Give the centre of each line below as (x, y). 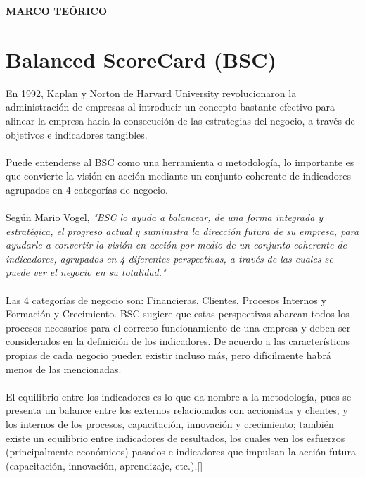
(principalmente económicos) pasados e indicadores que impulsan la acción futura (181, 452)
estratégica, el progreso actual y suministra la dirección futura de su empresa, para (182, 231)
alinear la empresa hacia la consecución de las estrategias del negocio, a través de (180, 120)
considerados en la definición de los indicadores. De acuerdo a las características (178, 341)
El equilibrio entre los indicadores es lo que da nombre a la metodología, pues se (179, 396)
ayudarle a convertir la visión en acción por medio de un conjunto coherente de (177, 245)
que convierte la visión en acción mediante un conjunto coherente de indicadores (179, 176)
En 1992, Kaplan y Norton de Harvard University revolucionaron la (151, 93)
